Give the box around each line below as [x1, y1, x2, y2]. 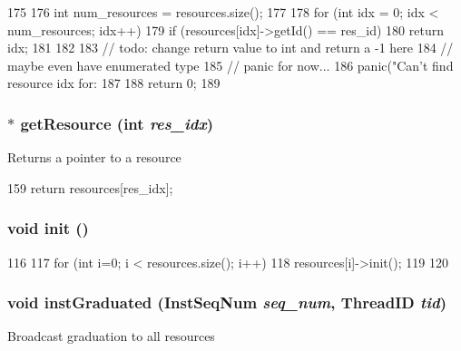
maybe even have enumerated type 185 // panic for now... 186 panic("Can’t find [7, 55, 454, 74]
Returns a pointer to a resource [7, 148, 181, 167]
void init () [7, 217, 89, 239]
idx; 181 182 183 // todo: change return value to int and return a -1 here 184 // [7, 38, 454, 57]
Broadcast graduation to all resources [7, 327, 215, 346]
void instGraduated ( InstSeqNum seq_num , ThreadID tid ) [7, 291, 447, 314]
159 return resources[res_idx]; [7, 178, 173, 197]
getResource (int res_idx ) [20, 112, 213, 134]
